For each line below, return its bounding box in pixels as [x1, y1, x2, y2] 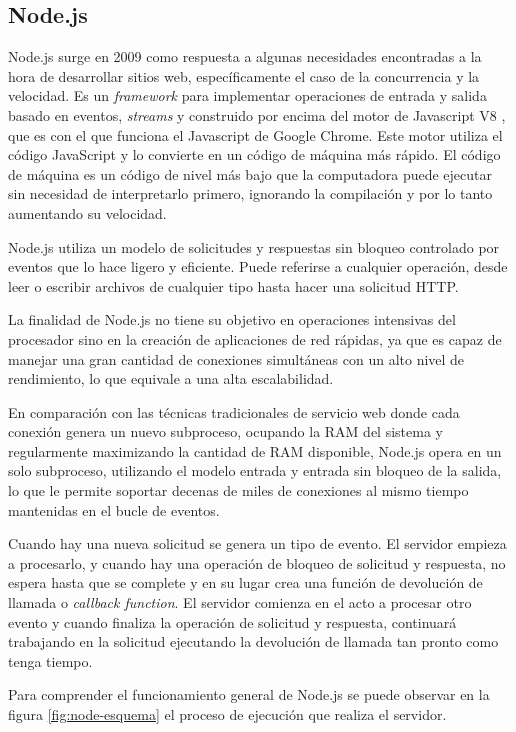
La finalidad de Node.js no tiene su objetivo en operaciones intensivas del [8, 309, 456, 330]
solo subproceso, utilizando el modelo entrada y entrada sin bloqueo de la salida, [8, 460, 502, 481]
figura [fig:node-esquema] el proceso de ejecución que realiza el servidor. [8, 704, 447, 725]
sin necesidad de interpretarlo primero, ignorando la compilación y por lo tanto [8, 183, 493, 204]
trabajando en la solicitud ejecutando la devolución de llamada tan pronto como [8, 631, 499, 652]
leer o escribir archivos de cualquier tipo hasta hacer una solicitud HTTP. [8, 275, 459, 296]
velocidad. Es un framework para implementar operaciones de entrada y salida [8, 85, 487, 106]
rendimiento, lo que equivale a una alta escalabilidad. [8, 368, 334, 389]
